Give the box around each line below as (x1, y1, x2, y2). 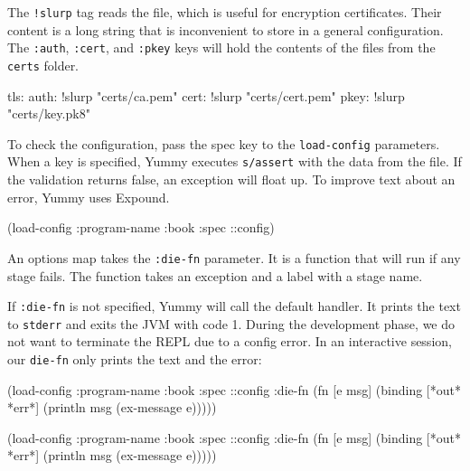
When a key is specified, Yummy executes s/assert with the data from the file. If (7, 152, 462, 171)
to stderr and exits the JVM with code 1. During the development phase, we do (7, 314, 456, 333)
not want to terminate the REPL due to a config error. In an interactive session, (7, 332, 452, 351)
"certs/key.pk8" (7, 104, 90, 123)
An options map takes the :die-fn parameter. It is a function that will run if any (7, 248, 461, 267)
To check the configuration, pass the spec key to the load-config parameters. (7, 134, 440, 153)
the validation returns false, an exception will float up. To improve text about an (7, 170, 456, 189)
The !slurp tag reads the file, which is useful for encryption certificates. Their (7, 3, 442, 21)
